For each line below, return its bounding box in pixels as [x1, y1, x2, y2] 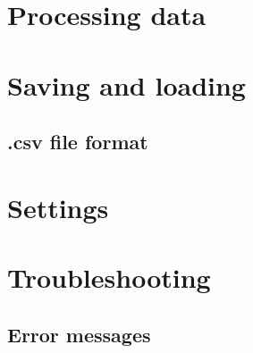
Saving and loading [7, 66, 246, 103]
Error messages [7, 320, 151, 348]
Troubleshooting [7, 259, 211, 296]
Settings [7, 189, 109, 225]
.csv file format [7, 128, 148, 155]
